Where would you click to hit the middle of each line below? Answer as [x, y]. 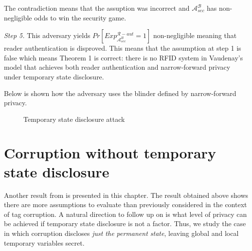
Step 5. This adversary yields [47, 35]
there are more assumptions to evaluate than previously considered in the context [126, 204]
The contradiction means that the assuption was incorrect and [97, 8]
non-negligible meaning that [195, 35]
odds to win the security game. [80, 17]
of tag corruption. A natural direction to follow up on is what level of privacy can [126, 214]
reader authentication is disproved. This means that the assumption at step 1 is [123, 48]
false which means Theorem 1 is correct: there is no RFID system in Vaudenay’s [124, 57]
